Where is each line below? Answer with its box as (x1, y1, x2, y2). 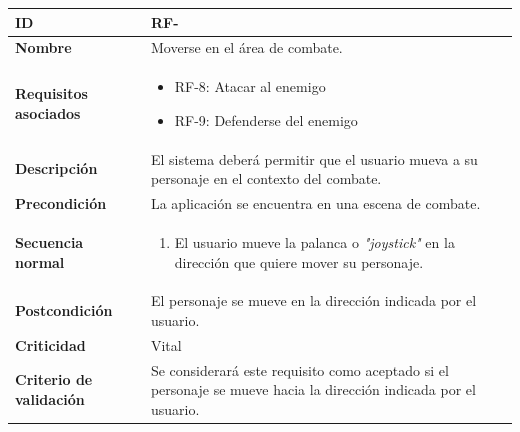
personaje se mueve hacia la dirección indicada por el (150, 379, 476, 400)
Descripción (15, 158, 98, 179)
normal (15, 251, 65, 272)
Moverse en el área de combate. (150, 37, 343, 58)
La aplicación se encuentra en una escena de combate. (150, 193, 481, 214)
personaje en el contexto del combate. (150, 168, 382, 189)
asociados (15, 102, 81, 123)
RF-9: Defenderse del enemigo (174, 109, 358, 130)
